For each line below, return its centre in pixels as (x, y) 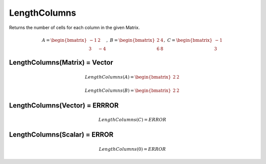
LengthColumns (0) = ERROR (132, 149)
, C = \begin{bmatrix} (188, 40)
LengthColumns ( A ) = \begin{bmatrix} (128, 77)
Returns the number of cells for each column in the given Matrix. (74, 27)
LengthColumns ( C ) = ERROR (133, 120)
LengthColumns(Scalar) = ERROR (61, 135)
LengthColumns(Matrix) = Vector (61, 63)
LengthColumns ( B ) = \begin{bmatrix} (128, 90)
